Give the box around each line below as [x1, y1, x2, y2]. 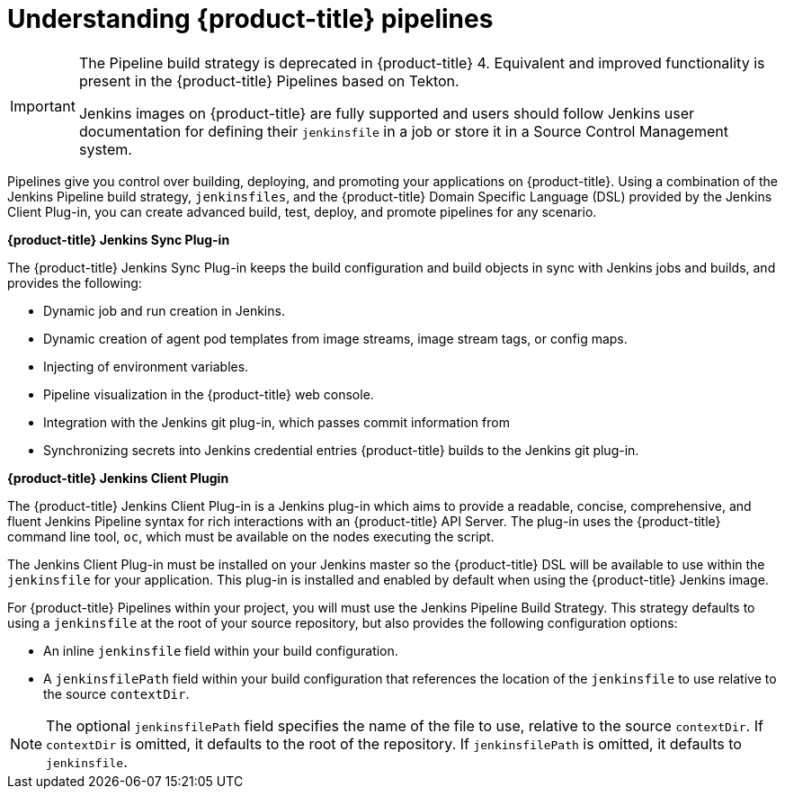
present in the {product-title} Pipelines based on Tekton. [78, 71, 459, 90]
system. [78, 139, 132, 158]
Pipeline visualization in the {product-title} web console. [43, 386, 374, 402]
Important [10, 96, 76, 115]
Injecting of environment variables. [43, 358, 249, 374]
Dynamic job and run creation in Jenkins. [43, 302, 285, 318]
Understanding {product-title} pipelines [7, 4, 494, 34]
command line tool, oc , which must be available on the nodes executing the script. [7, 528, 495, 544]
